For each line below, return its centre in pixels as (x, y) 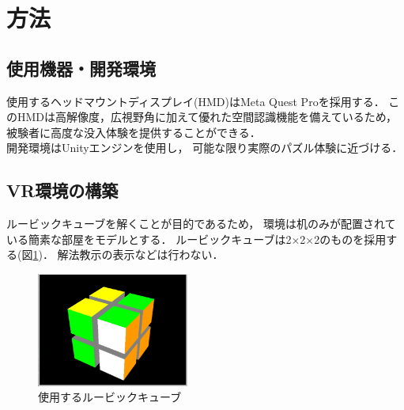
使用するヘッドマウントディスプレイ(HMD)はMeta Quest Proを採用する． (196, 101)
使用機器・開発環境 (81, 68)
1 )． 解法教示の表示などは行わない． (128, 254)
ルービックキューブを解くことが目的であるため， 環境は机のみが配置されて (201, 224)
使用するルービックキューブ (110, 397)
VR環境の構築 (62, 190)
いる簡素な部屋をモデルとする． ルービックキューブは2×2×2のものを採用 (196, 239)
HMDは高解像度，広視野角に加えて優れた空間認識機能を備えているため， (207, 117)
